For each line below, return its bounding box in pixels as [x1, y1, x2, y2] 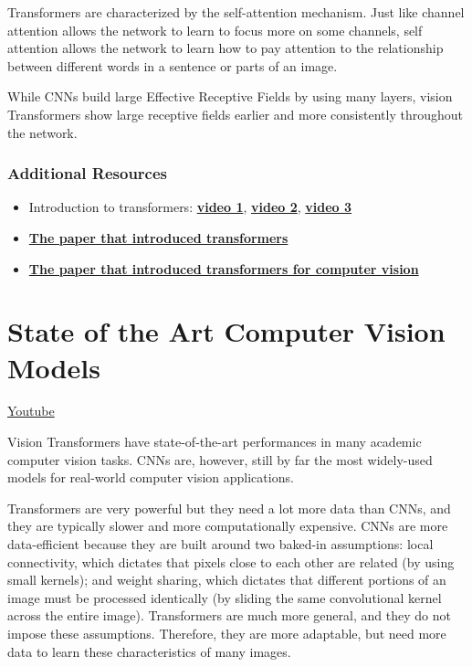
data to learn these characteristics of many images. [7, 641, 291, 661]
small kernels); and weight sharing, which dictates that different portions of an [7, 570, 446, 589]
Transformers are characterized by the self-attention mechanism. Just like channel [7, 3, 465, 21]
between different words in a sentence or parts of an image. [7, 56, 338, 75]
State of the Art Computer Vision [7, 312, 446, 350]
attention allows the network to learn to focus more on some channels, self [7, 20, 423, 39]
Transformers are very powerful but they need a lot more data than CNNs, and [7, 498, 451, 517]
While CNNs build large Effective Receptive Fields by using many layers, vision [7, 87, 453, 106]
